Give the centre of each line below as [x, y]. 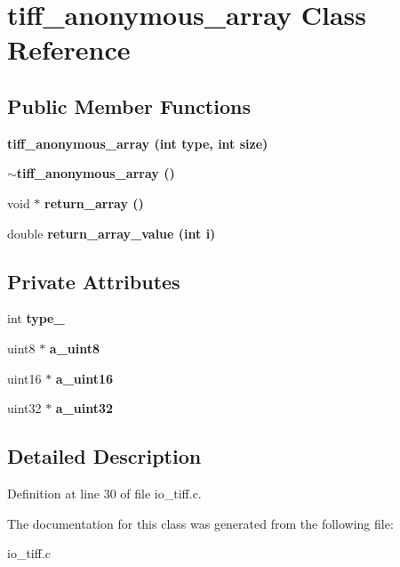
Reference [69, 49]
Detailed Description [104, 456]
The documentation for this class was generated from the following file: [200, 523]
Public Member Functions [129, 105]
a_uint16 [84, 378]
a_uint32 [84, 408]
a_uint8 [75, 348]
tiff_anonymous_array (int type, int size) [138, 143]
